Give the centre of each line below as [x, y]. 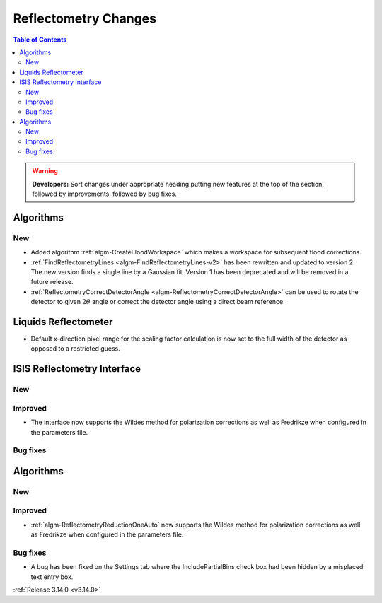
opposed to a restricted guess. [75, 349]
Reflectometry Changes [85, 18]
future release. [52, 282]
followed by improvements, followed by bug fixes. [104, 194]
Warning [45, 171]
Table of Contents [40, 40]
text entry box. [52, 577]
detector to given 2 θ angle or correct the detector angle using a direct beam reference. [158, 302]
